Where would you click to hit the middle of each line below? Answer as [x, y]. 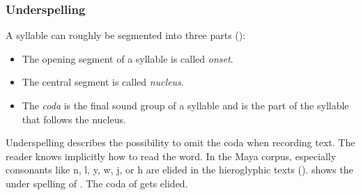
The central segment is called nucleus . [103, 82]
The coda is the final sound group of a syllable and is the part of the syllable [185, 105]
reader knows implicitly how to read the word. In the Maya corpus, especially [171, 156]
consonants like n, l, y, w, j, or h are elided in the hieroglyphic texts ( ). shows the [179, 170]
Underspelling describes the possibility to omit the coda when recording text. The [180, 142]
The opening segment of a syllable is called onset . [128, 58]
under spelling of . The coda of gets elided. [97, 183]
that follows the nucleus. [74, 119]
